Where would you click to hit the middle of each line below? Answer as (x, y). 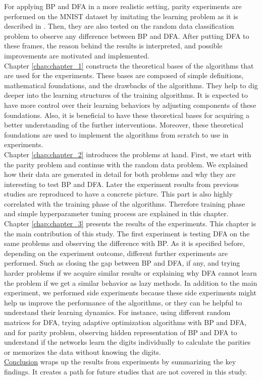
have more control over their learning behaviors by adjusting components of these (130, 105)
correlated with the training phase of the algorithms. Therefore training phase (125, 203)
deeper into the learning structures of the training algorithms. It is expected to (126, 95)
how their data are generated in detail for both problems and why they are (120, 174)
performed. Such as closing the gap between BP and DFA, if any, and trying (122, 263)
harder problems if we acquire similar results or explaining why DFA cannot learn (130, 273)
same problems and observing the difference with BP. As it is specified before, (124, 243)
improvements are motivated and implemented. (77, 55)
